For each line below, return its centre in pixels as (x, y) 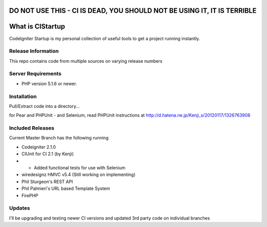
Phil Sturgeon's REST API (47, 182)
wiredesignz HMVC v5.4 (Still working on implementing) (79, 175)
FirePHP (30, 195)
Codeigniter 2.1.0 (39, 147)
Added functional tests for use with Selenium (80, 168)
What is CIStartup (37, 26)
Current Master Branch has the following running (59, 138)
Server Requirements (35, 74)
